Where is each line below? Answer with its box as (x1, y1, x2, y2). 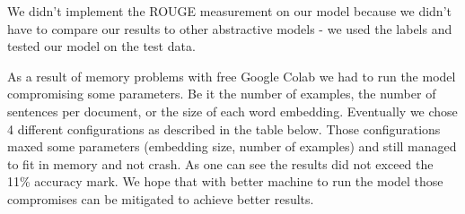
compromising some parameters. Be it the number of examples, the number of (7, 84, 436, 103)
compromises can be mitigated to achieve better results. (7, 189, 314, 208)
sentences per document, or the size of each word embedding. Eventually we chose (7, 101, 458, 120)
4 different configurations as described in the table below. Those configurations (7, 119, 441, 138)
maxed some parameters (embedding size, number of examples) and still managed (7, 137, 457, 156)
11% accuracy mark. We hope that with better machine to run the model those (7, 172, 443, 191)
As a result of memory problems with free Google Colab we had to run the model (7, 66, 456, 85)
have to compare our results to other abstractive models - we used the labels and (7, 19, 452, 38)
